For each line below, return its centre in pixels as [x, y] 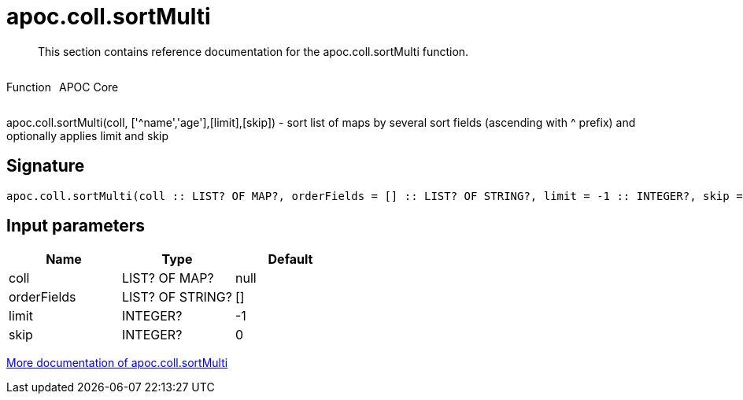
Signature [46, 166]
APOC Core [89, 87]
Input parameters [76, 226]
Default [290, 259]
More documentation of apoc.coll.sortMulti [117, 363]
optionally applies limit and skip [88, 135]
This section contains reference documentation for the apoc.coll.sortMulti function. [253, 51]
